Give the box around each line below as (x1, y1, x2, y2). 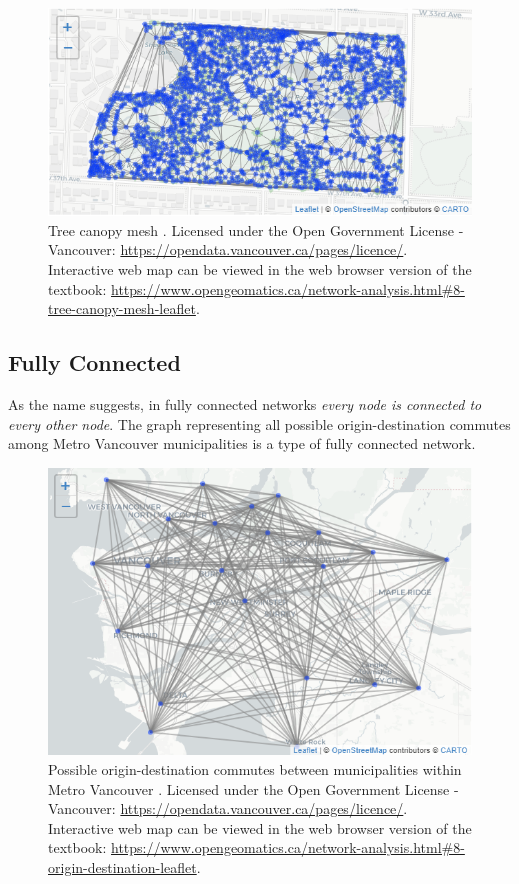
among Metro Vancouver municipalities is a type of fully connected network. (8, 433, 476, 454)
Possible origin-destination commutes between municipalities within (48, 759, 462, 780)
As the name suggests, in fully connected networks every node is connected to (8, 393, 482, 414)
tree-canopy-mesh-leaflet (48, 298, 196, 319)
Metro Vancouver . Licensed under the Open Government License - (48, 778, 459, 799)
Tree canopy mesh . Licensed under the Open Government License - (48, 219, 464, 240)
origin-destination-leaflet (48, 857, 197, 878)
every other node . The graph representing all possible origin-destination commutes (8, 413, 511, 434)
